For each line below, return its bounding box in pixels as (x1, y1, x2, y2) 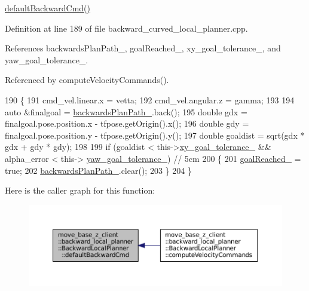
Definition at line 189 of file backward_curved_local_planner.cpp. (5, 22, 248, 34)
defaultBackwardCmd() (5, 2, 90, 14)
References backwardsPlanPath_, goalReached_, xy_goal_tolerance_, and (5, 42, 281, 54)
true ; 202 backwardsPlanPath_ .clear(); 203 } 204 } (5, 164, 192, 176)
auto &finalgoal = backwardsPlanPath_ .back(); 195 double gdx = (5, 105, 247, 118)
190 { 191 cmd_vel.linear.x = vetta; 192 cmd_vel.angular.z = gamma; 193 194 (5, 93, 295, 106)
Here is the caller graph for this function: (5, 184, 155, 197)
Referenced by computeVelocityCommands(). (5, 73, 169, 86)
